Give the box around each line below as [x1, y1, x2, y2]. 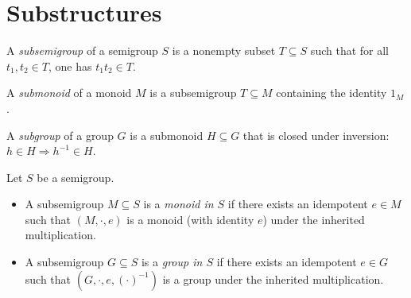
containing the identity [276, 84, 387, 101]
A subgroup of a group [6, 126, 114, 143]
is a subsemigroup [149, 84, 237, 101]
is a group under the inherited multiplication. [162, 270, 384, 287]
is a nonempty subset [172, 42, 276, 59]
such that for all [310, 42, 389, 59]
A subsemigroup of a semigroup [6, 42, 158, 59]
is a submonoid [130, 126, 204, 143]
